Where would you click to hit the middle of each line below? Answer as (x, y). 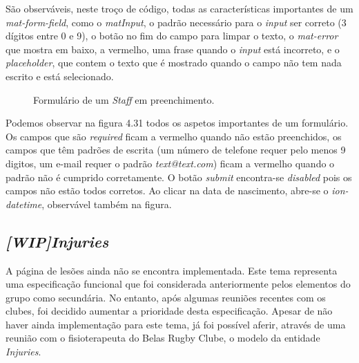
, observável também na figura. (107, 204)
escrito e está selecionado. (60, 76)
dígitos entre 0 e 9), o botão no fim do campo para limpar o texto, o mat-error (172, 36)
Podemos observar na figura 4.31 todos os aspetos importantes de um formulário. (177, 123)
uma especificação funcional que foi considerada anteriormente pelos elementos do (178, 284)
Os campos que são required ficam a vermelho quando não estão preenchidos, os (174, 136)
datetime (24, 204)
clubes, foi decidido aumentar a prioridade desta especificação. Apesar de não (169, 311)
